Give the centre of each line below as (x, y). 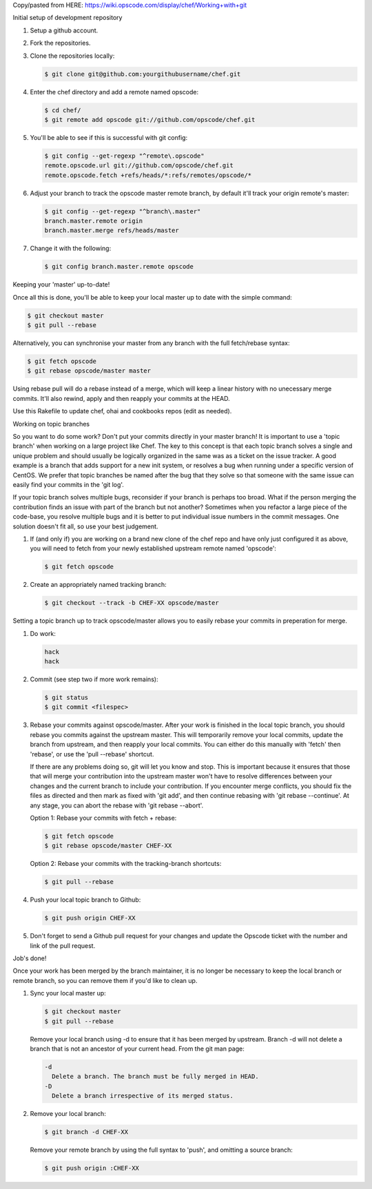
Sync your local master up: (68, 993)
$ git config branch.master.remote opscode (119, 267)
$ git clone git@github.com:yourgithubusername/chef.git (143, 74)
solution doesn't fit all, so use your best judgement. (85, 526)
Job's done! (30, 958)
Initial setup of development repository (68, 18)
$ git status (66, 697)
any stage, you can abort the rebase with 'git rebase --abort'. (117, 805)
